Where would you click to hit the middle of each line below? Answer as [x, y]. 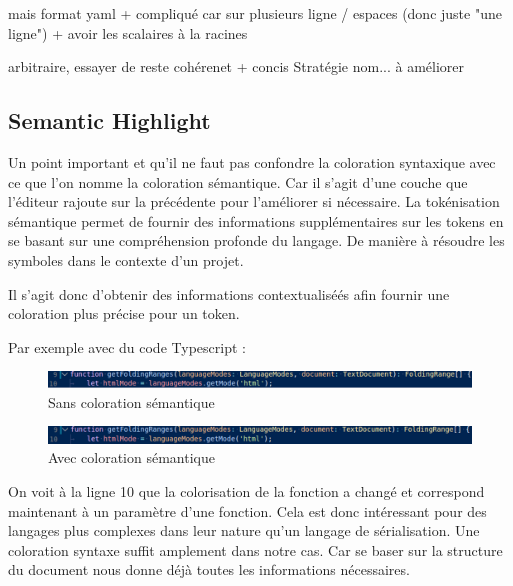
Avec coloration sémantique [131, 457]
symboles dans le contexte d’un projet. [126, 259]
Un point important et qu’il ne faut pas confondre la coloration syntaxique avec [252, 161]
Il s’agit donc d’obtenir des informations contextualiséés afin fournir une [229, 293]
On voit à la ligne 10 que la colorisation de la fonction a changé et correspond [246, 491]
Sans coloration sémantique [131, 401]
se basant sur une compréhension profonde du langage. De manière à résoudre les [256, 240]
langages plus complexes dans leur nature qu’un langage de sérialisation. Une [244, 530]
